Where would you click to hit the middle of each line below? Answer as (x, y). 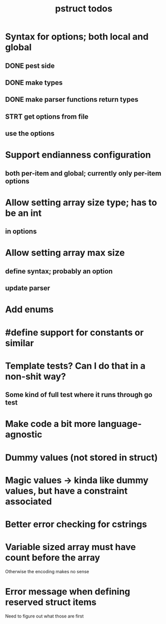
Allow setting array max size (65, 253)
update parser (28, 288)
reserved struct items (51, 602)
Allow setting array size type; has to (81, 202)
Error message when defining (68, 592)
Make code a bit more (51, 424)
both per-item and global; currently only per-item (83, 173)
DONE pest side (30, 66)
